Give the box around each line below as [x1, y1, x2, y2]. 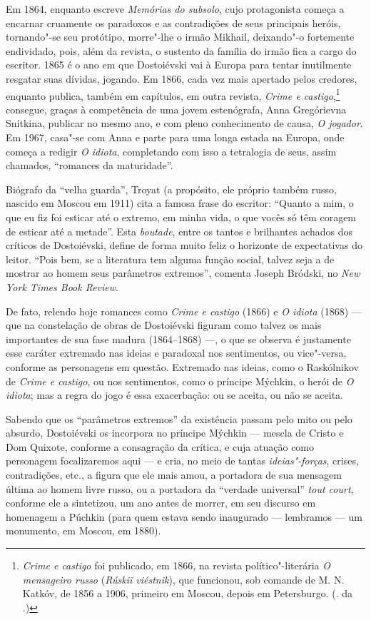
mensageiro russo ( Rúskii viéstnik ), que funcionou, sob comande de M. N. [22, 571, 345, 586]
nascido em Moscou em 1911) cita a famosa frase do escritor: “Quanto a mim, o [6, 195, 354, 210]
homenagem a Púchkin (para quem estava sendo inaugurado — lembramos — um [6, 509, 362, 524]
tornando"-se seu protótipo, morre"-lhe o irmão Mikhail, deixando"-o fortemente [6, 29, 355, 44]
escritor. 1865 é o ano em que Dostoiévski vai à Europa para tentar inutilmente [6, 57, 352, 72]
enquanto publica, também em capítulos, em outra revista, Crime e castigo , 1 [6, 86, 340, 103]
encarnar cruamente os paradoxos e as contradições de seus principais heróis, [6, 15, 341, 30]
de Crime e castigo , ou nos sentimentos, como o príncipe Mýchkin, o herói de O [6, 373, 354, 388]
